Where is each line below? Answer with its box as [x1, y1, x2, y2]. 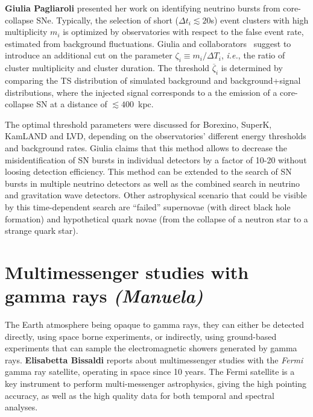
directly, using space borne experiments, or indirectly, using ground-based [5, 330, 277, 342]
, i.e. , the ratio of [221, 49, 285, 61]
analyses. [5, 401, 38, 413]
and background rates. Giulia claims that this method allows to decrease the [5, 141, 288, 154]
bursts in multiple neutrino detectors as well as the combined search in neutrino [5, 177, 300, 189]
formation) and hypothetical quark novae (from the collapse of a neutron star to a [5, 212, 308, 225]
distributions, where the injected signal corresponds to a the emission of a [5, 86, 277, 98]
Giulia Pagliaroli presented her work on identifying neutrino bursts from [5, 2, 280, 14]
